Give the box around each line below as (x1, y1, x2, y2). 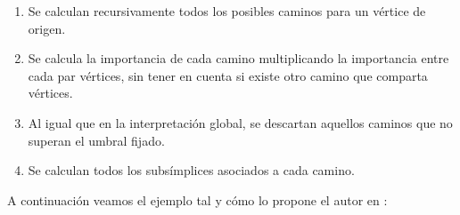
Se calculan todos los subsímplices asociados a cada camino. (28, 161, 355, 179)
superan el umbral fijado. (28, 131, 165, 149)
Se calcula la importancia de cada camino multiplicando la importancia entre (28, 49, 449, 68)
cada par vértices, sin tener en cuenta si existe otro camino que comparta (28, 66, 428, 84)
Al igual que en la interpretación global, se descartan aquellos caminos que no (28, 113, 453, 131)
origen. (28, 19, 66, 37)
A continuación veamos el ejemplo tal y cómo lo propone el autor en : (7, 190, 388, 209)
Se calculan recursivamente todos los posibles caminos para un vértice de (28, 2, 426, 20)
